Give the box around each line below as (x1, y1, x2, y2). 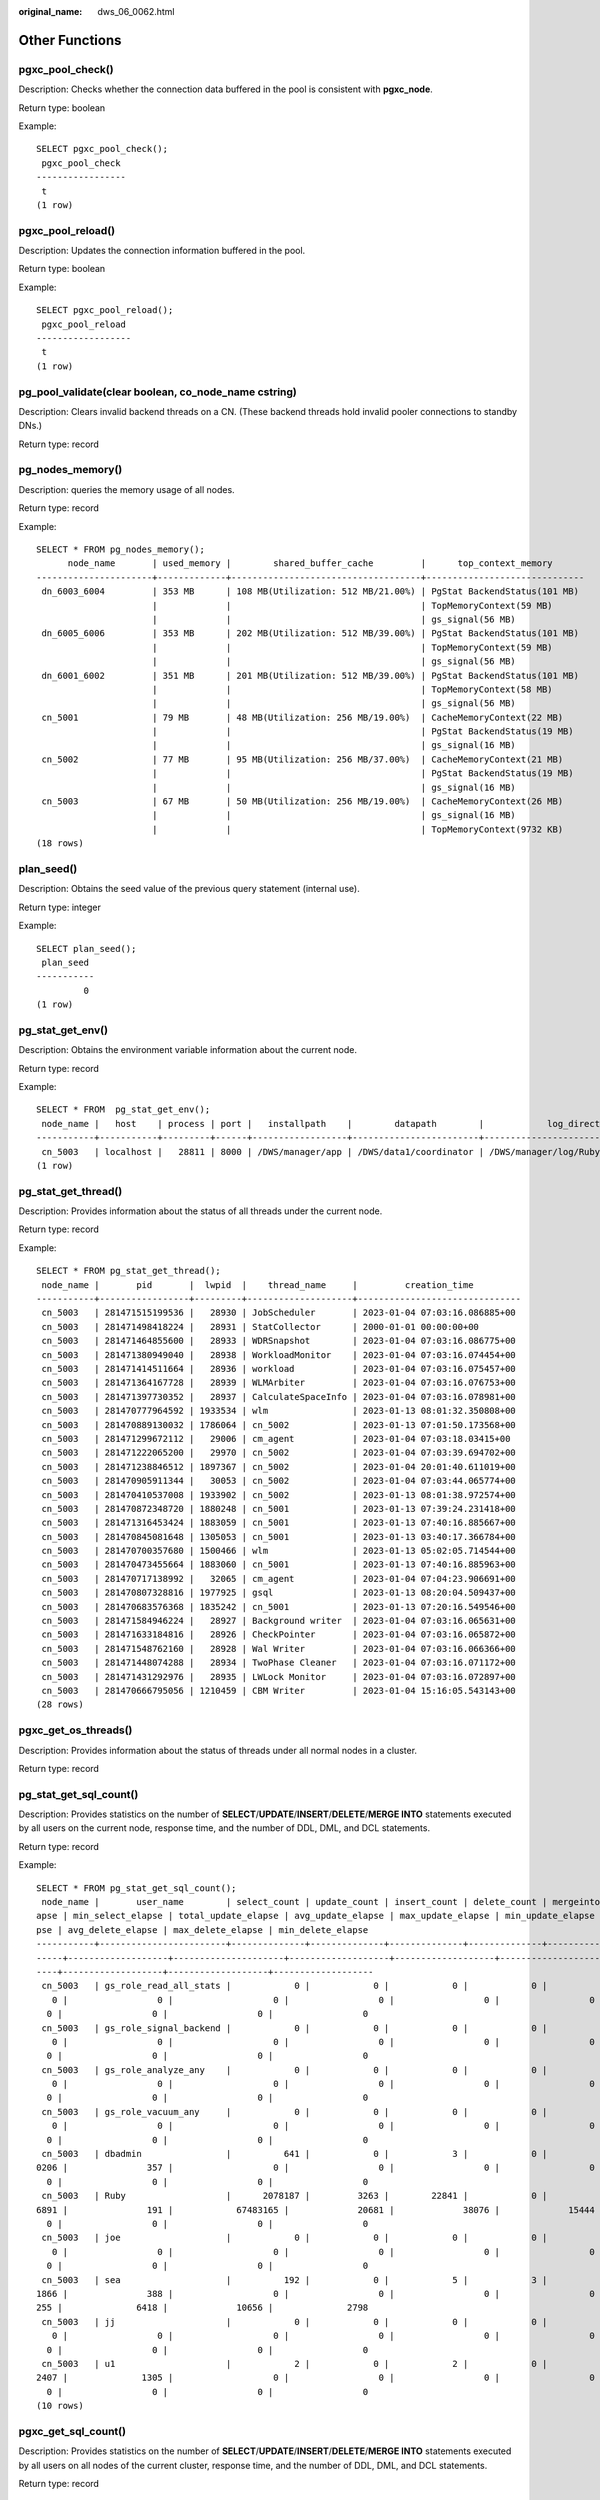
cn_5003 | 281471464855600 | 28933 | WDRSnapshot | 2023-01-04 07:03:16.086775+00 (41, 1335, 517, 1347)
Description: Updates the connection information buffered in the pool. (18, 245, 306, 257)
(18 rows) (36, 838, 84, 849)
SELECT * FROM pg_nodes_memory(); (36, 544, 205, 555)
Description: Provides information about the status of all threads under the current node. (18, 1205, 383, 1217)
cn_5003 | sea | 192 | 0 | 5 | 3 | (41, 2274, 548, 2285)
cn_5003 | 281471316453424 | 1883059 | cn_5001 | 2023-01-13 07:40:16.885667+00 (41, 1517, 517, 1529)
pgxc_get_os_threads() (18, 1723, 133, 1737)
